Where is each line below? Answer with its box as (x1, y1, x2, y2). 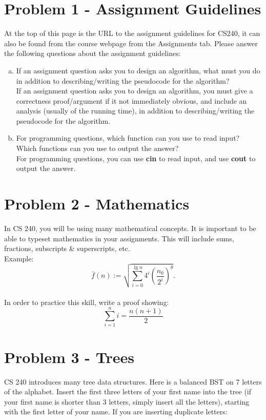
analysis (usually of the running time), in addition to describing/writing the (16, 105, 255, 116)
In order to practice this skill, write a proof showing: (4, 296, 169, 307)
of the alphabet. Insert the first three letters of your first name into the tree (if (4, 386, 252, 397)
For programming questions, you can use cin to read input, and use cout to (16, 152, 256, 163)
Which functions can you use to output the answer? (16, 143, 179, 154)
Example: (4, 253, 34, 263)
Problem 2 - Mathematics (4, 193, 190, 214)
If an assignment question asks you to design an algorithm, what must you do (16, 65, 260, 75)
